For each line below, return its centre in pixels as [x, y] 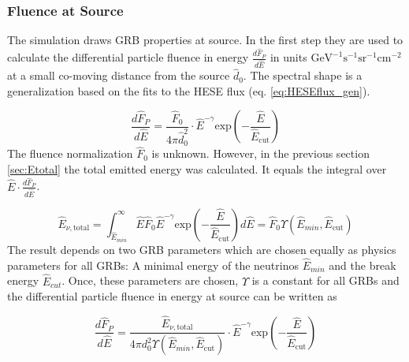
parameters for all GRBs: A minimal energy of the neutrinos [153, 265]
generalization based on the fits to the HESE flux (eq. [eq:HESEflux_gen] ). [189, 90]
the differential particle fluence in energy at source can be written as [172, 296]
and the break [363, 265]
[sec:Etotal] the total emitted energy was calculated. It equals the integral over [197, 168]
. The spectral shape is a [303, 75]
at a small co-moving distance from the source [119, 75]
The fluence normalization [70, 153]
